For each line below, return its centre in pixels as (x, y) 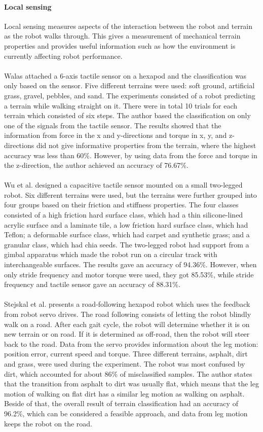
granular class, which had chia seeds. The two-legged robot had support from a (127, 244)
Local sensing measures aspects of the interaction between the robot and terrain (128, 26)
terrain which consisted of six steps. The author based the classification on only (127, 115)
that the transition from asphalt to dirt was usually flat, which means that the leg (131, 384)
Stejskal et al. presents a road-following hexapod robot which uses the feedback (127, 304)
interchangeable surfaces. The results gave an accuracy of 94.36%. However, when (130, 264)
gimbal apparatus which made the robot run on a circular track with (111, 254)
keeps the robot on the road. (48, 423)
